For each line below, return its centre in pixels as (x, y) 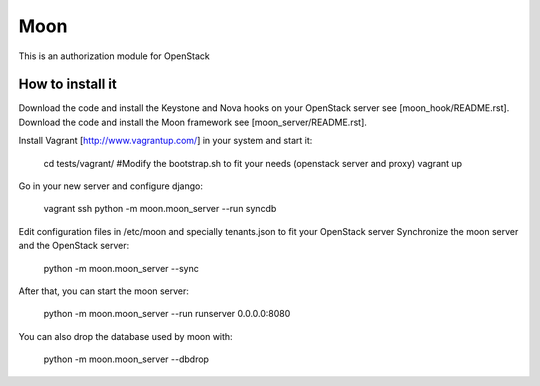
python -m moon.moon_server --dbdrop (126, 359)
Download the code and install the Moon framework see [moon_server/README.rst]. (192, 122)
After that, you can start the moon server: (104, 291)
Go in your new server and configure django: (111, 186)
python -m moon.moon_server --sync (121, 268)
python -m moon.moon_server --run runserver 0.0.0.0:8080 (167, 314)
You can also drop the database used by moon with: (126, 336)
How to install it (67, 84)
